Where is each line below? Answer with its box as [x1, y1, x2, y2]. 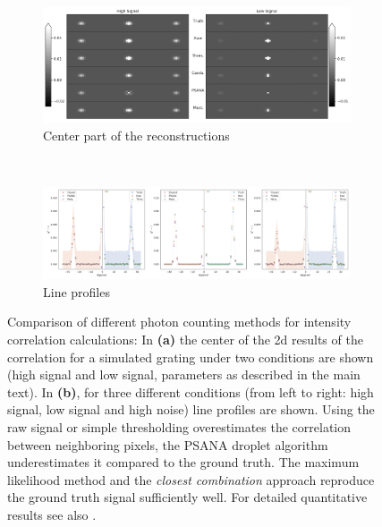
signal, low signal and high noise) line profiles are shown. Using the [7, 400, 375, 419]
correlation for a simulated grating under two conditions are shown [7, 347, 374, 366]
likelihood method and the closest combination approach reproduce [7, 470, 375, 489]
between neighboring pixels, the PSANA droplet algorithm [7, 435, 328, 454]
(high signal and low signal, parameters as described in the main [7, 365, 361, 384]
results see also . [7, 505, 97, 523]
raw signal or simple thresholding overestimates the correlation [7, 417, 352, 436]
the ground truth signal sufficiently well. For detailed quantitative [7, 488, 368, 506]
